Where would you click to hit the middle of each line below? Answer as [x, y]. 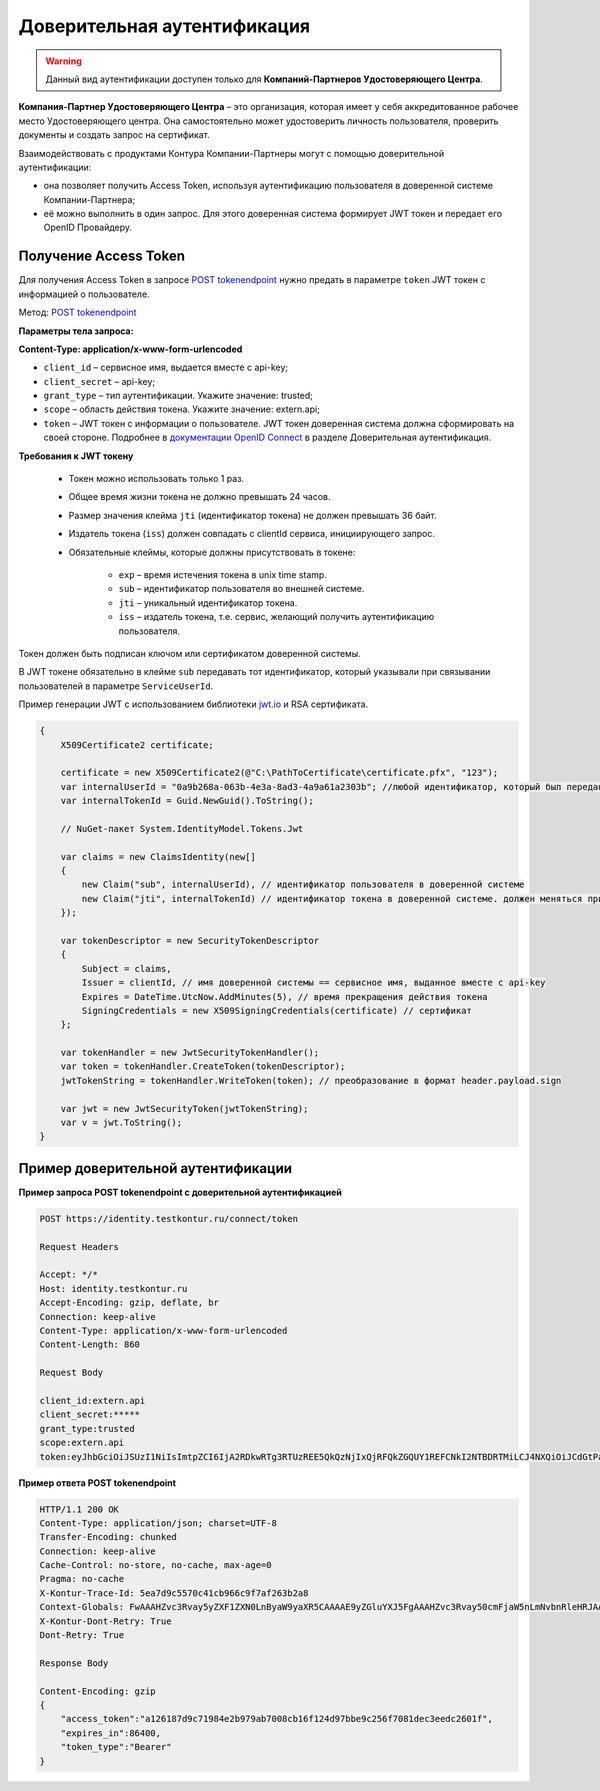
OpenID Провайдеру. [88, 227]
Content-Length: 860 [89, 1344]
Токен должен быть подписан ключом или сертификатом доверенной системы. [190, 653]
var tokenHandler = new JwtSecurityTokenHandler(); [190, 1053]
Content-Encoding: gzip [98, 1691]
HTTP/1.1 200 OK [79, 1509]
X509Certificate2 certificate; [137, 744]
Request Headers [79, 1246]
